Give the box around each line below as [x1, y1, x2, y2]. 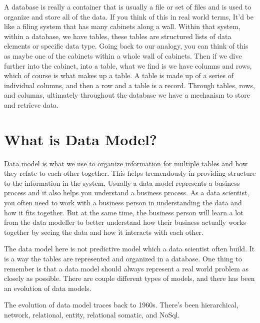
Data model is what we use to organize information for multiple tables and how [4, 158, 248, 168]
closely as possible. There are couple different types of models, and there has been [4, 273, 255, 283]
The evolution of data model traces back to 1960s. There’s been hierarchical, [4, 299, 238, 310]
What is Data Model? [4, 129, 157, 149]
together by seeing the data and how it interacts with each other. [4, 226, 203, 237]
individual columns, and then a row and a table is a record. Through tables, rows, [4, 80, 255, 90]
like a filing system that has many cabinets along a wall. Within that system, [4, 21, 240, 32]
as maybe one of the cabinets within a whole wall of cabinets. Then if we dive [4, 50, 242, 61]
